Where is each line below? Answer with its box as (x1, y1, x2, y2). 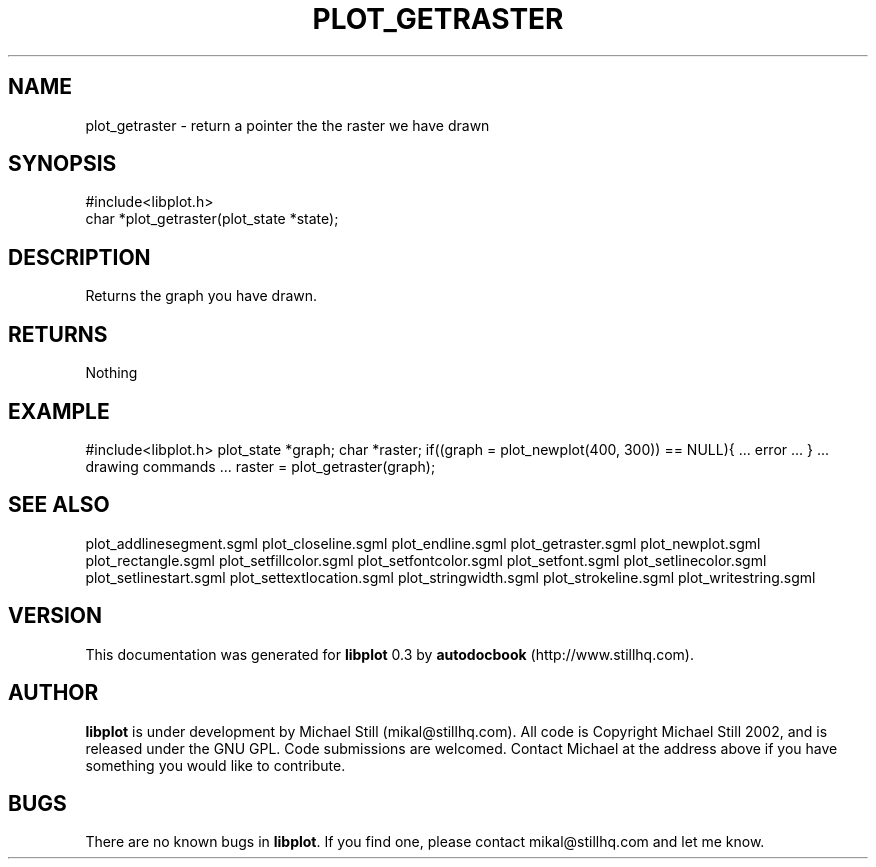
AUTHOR (8, 680, 99, 706)
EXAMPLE (8, 398, 110, 424)
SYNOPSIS (8, 151, 117, 177)
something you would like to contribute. (85, 756, 346, 774)
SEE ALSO (8, 492, 110, 518)
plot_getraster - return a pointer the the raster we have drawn (85, 116, 490, 134)
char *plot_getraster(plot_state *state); (85, 210, 339, 228)
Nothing (85, 364, 138, 382)
